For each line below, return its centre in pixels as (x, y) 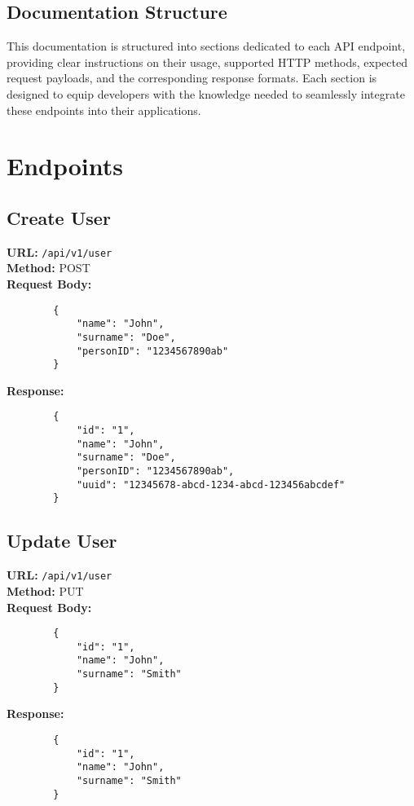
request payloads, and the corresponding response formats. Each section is (192, 78)
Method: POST (48, 268)
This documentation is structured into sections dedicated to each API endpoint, (206, 46)
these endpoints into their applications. (104, 110)
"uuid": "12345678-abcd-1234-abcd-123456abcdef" (211, 484)
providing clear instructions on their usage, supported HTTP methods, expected (207, 62)
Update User (62, 541)
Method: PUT (45, 590)
